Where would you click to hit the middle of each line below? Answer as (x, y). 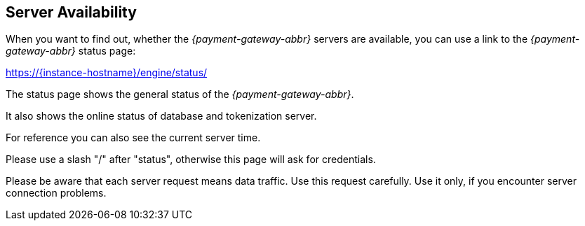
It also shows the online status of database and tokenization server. (161, 116)
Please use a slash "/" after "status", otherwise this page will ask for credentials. (191, 160)
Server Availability (71, 12)
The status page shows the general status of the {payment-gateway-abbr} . (180, 94)
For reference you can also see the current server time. (133, 138)
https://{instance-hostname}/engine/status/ (107, 73)
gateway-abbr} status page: (71, 51)
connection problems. (56, 193)
